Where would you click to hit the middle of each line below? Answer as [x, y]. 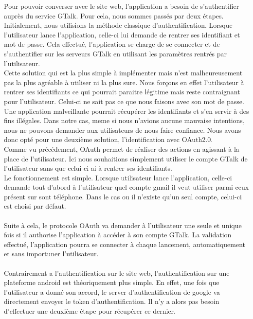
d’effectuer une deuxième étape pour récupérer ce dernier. [90, 311]
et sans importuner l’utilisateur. [51, 254]
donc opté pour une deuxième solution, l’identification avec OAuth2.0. [108, 139]
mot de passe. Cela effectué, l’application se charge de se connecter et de [112, 44]
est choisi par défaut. [35, 206]
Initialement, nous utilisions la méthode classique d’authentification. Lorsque [118, 25]
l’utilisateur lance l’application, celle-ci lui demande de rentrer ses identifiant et [122, 34]
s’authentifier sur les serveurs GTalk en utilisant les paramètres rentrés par [116, 53]
